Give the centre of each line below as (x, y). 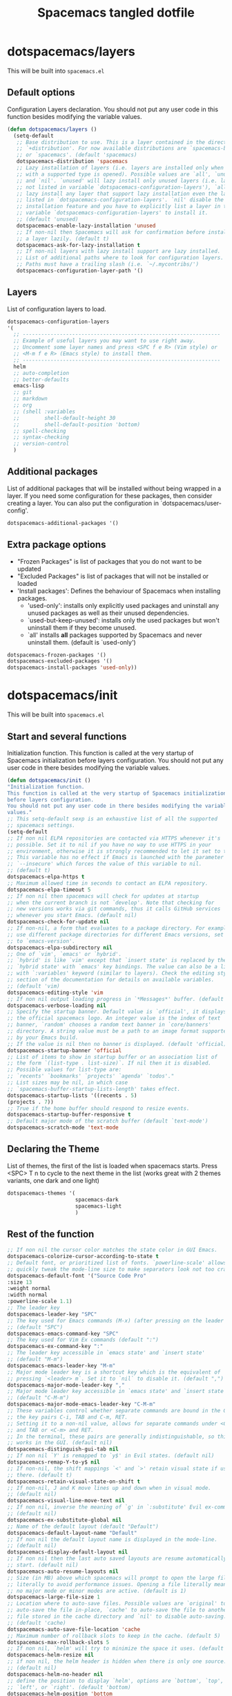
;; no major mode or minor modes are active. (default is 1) (97, 1591)
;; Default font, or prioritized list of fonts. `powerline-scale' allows (117, 1263)
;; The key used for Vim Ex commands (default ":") (83, 1340)
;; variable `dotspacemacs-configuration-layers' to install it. (112, 213)
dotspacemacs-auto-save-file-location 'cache (74, 1629)
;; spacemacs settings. (41, 826)
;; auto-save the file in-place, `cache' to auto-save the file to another (118, 1610)
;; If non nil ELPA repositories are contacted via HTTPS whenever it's (114, 838)
